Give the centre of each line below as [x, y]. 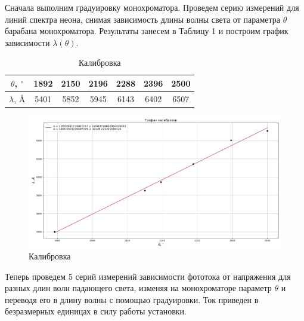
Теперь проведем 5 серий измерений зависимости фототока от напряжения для [148, 276]
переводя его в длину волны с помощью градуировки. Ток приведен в [132, 299]
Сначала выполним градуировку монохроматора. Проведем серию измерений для [152, 7]
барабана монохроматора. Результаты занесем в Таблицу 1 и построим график [147, 31]
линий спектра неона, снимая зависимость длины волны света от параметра [142, 19]
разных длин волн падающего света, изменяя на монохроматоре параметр [138, 288]
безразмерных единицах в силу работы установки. [96, 311]
